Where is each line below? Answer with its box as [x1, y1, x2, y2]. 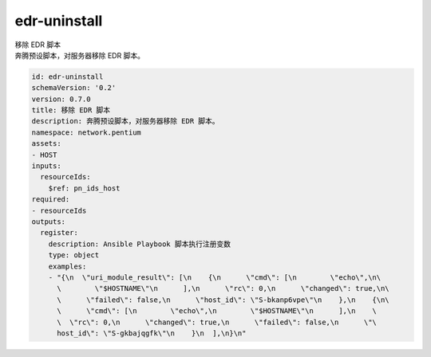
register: [40, 228, 79, 237]
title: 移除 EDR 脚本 [31, 106, 111, 115]
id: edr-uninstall [31, 72, 104, 81]
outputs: [31, 218, 66, 226]
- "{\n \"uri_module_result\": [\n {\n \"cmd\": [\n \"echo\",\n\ [48, 273, 382, 282]
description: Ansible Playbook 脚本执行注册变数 [48, 239, 231, 249]
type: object [48, 251, 100, 260]
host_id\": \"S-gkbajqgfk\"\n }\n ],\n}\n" [57, 328, 247, 338]
